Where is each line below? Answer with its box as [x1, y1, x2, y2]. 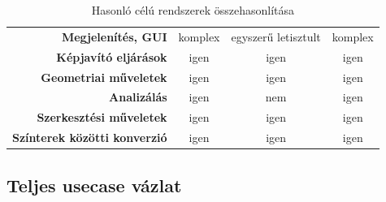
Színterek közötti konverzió [12, 129, 167, 146]
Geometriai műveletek [41, 68, 167, 85]
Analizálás [109, 88, 167, 105]
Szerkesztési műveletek [37, 109, 167, 126]
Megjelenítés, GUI [61, 28, 167, 45]
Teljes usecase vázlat [7, 172, 182, 197]
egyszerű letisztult [231, 28, 321, 45]
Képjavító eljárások [56, 48, 167, 65]
